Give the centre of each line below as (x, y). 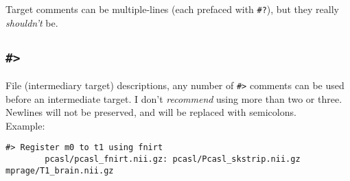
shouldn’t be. (32, 22)
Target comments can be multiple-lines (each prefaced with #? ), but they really (172, 9)
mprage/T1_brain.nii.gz (60, 170)
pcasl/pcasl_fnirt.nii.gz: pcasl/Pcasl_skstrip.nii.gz (173, 159)
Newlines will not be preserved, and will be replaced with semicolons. (151, 112)
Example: (25, 125)
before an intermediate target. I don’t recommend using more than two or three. (174, 98)
